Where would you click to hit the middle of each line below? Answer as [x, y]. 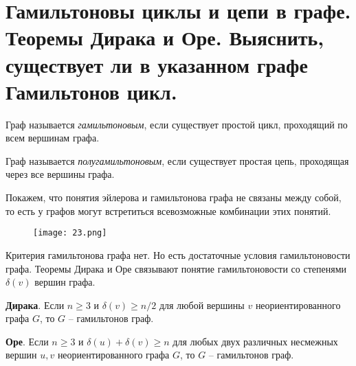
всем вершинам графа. [53, 138]
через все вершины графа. [60, 174]
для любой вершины [202, 305]
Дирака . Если [35, 305]
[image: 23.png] [70, 233]
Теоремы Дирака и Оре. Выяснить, [165, 37]
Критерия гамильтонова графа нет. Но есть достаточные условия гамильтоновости [178, 254]
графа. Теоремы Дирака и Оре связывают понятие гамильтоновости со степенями [176, 268]
